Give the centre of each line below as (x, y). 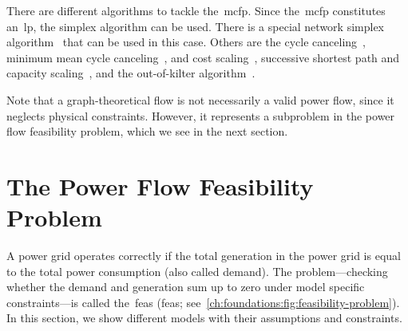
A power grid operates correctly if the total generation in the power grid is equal (204, 256)
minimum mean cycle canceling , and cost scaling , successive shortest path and (203, 57)
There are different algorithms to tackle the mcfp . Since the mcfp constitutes (196, 10)
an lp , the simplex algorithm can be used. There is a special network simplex (195, 26)
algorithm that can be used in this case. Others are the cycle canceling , (186, 42)
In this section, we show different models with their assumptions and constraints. (204, 318)
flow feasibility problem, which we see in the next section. (147, 131)
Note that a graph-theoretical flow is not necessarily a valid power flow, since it (200, 99)
